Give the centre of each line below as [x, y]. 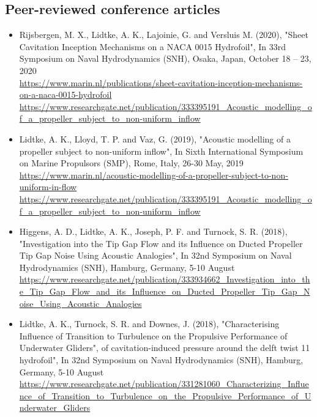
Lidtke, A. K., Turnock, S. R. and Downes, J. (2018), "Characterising [149, 324]
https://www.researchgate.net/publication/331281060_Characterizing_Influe [164, 384]
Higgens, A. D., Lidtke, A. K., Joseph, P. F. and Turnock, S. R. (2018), [153, 231]
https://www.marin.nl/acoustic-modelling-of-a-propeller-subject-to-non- [154, 175]
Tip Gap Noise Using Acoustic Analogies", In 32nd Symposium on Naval [155, 255]
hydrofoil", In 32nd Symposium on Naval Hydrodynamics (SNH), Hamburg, [161, 360]
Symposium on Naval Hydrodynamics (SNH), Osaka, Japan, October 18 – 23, [165, 58]
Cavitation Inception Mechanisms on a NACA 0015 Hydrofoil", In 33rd [152, 46]
